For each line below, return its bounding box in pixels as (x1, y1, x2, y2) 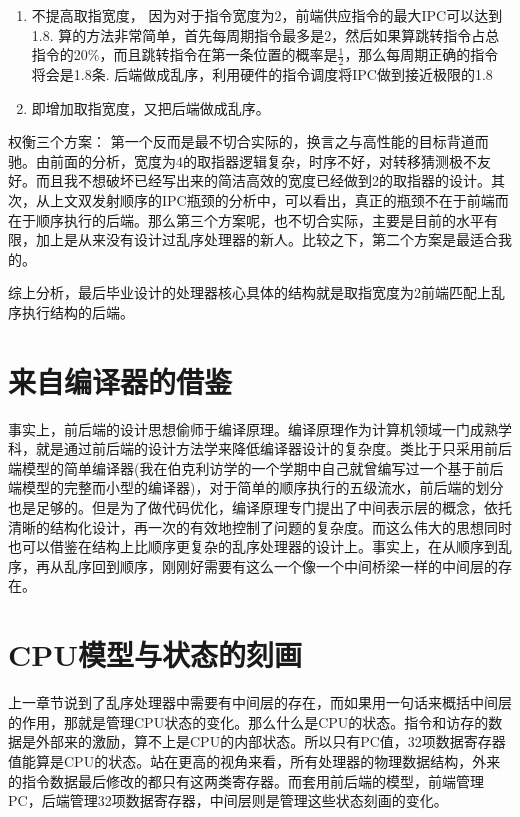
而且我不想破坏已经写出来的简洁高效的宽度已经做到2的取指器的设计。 (35, 170, 491, 191)
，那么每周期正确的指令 (344, 44, 499, 65)
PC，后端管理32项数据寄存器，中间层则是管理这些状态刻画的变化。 (8, 790, 448, 811)
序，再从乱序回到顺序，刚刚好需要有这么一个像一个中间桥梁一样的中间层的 (8, 555, 498, 576)
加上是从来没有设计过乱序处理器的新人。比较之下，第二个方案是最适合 (35, 229, 498, 250)
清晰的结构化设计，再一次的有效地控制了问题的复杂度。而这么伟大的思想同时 (8, 516, 512, 537)
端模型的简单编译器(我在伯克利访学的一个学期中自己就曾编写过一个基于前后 (8, 457, 504, 478)
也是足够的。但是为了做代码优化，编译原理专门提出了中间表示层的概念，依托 (8, 497, 512, 518)
